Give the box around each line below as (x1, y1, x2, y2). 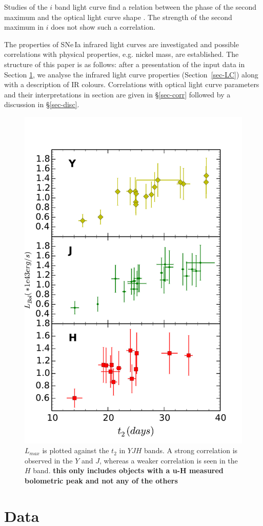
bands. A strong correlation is (144, 445, 238, 456)
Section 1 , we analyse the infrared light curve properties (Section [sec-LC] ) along (4, 69, 258, 79)
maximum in (4, 22, 44, 32)
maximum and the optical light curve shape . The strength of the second (4, 11, 232, 22)
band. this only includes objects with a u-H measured (33, 465, 224, 476)
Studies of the (4, 2, 48, 12)
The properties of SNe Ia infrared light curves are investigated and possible (4, 38, 239, 49)
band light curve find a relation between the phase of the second (54, 2, 257, 12)
